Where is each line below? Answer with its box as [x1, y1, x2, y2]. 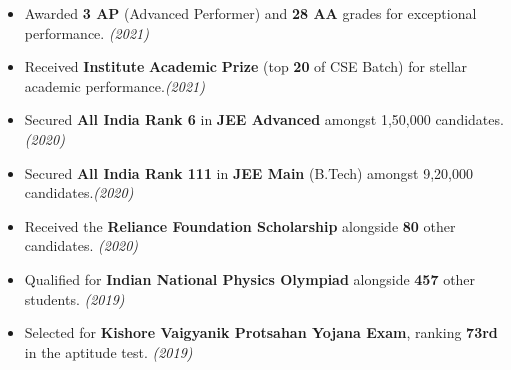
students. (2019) [24, 288, 125, 309]
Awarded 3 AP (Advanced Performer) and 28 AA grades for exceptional [24, 3, 477, 23]
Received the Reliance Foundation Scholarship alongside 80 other [24, 215, 456, 236]
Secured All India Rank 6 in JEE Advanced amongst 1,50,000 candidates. [24, 109, 504, 130]
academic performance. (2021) [24, 75, 205, 96]
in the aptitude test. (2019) [24, 341, 193, 362]
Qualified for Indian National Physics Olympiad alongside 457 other [24, 268, 476, 289]
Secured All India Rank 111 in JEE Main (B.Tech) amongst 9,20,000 [24, 162, 473, 183]
